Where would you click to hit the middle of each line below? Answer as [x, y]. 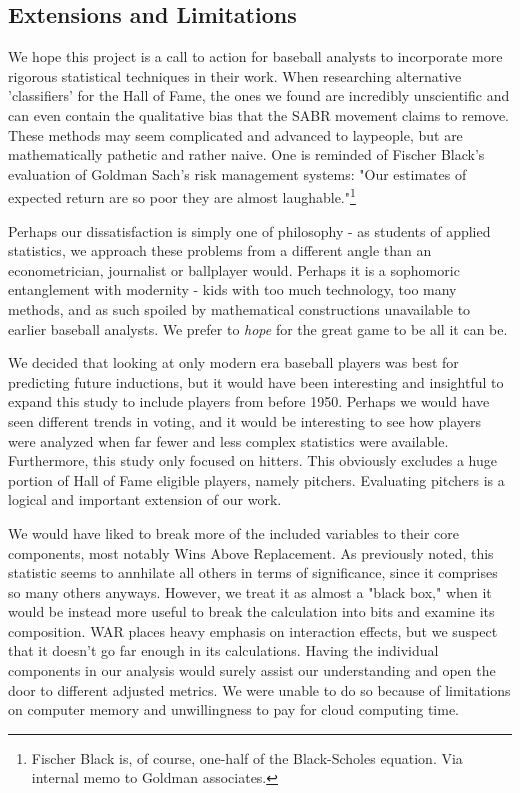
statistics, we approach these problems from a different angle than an [220, 250]
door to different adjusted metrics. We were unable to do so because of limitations [259, 689]
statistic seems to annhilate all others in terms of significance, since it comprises [253, 572]
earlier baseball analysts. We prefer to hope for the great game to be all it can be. [258, 328]
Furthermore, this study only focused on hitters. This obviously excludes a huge [252, 460]
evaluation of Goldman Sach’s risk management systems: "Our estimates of [237, 173]
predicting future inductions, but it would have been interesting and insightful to [256, 381]
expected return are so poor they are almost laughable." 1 [182, 196]
